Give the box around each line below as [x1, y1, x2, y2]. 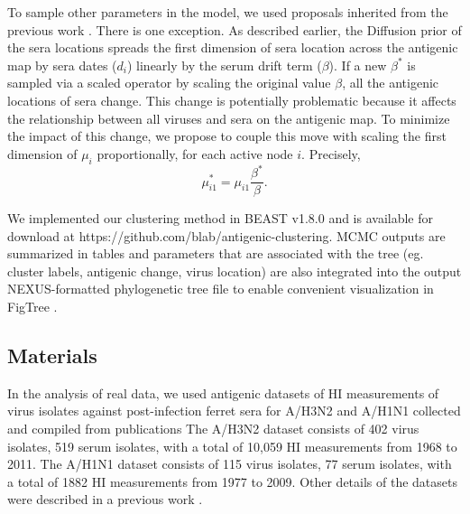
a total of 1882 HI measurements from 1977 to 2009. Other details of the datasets [7, 472, 458, 491]
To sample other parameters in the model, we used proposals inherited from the [7, 3, 448, 21]
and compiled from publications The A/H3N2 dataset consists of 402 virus [7, 419, 419, 438]
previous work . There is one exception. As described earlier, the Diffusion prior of [7, 20, 462, 39]
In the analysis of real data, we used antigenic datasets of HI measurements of [7, 383, 439, 402]
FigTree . [7, 297, 58, 316]
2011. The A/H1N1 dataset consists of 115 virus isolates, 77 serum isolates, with [7, 454, 452, 473]
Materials [7, 341, 97, 369]
